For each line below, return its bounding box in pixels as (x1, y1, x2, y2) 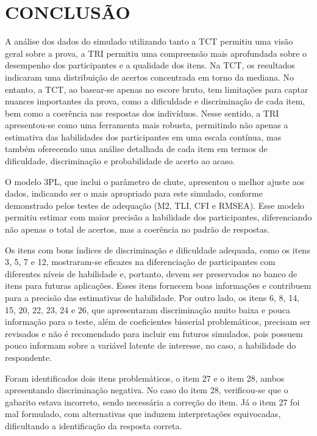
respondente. (5, 351, 52, 363)
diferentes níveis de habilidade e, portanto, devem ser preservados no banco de (5, 267, 297, 280)
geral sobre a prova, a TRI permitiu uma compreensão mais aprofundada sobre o (5, 46, 307, 59)
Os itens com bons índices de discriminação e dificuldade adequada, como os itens (5, 243, 310, 256)
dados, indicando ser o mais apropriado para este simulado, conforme (5, 187, 263, 200)
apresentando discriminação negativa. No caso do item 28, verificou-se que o (5, 383, 288, 396)
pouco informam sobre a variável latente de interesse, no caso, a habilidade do (5, 339, 296, 352)
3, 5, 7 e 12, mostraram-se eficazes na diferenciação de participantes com (5, 255, 276, 268)
